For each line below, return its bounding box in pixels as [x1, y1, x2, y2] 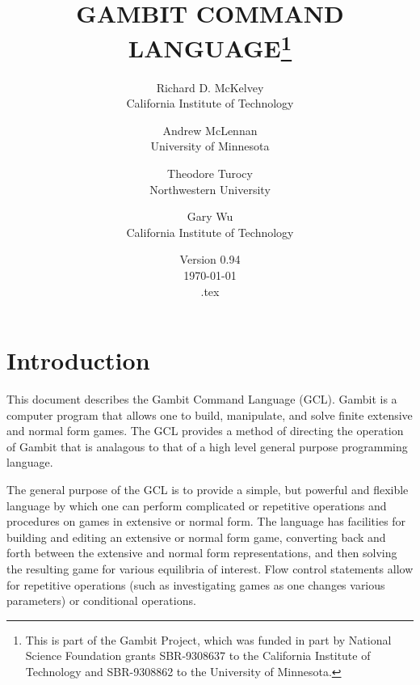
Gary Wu [187, 208, 233, 225]
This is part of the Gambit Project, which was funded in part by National [25, 631, 392, 648]
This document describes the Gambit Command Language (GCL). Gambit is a [6, 391, 397, 408]
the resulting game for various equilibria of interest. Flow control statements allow [6, 560, 414, 577]
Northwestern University [149, 180, 271, 197]
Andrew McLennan [162, 121, 258, 138]
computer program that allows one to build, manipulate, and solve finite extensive [6, 406, 413, 423]
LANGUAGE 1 [128, 28, 292, 65]
